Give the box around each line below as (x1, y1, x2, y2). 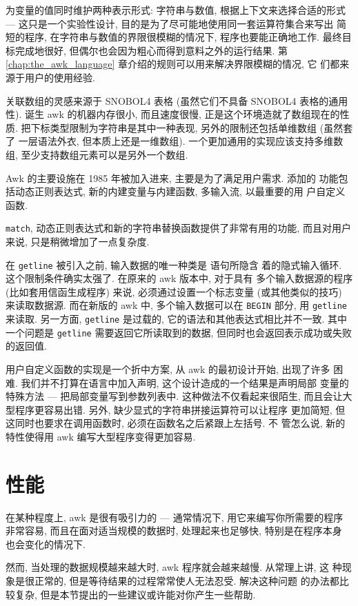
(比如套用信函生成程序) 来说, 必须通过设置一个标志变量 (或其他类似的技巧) (6, 284, 342, 299)
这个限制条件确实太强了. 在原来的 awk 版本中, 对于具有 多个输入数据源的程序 (6, 271, 353, 285)
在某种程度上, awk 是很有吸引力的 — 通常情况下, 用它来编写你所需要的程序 (6, 509, 344, 524)
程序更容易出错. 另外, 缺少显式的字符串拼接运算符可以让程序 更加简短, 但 (14, 402, 346, 416)
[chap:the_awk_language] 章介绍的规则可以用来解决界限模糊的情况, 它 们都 (6, 57, 340, 71)
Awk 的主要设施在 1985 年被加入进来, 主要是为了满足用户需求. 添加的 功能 (6, 170, 339, 185)
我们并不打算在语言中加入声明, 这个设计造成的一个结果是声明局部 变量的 (21, 375, 349, 390)
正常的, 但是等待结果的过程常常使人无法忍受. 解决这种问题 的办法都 (34, 574, 339, 588)
